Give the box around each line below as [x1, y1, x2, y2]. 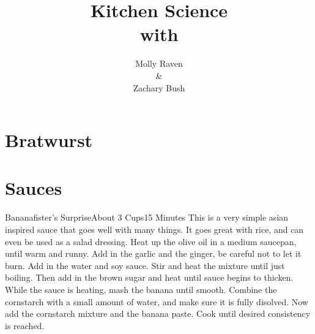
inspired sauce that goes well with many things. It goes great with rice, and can [5, 223, 304, 235]
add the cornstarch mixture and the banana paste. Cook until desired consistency [5, 307, 311, 320]
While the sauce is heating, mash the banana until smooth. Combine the [5, 283, 277, 295]
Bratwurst [5, 127, 93, 153]
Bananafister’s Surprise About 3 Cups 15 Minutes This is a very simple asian [5, 211, 289, 224]
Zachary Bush [133, 81, 185, 94]
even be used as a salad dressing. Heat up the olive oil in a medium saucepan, [5, 235, 297, 248]
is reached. [5, 319, 45, 332]
